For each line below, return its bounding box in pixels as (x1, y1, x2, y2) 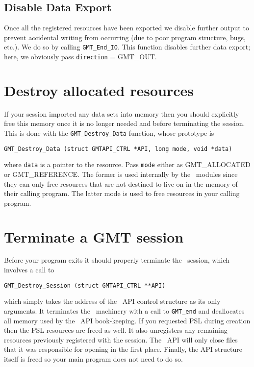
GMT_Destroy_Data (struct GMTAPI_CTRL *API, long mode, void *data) (4, 145, 232, 152)
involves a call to (4, 265, 54, 275)
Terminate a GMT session (4, 226, 184, 246)
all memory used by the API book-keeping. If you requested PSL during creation (4, 315, 251, 325)
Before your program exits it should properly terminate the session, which (4, 255, 229, 265)
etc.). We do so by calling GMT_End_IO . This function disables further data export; (4, 42, 251, 52)
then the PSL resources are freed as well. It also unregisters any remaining (4, 325, 228, 335)
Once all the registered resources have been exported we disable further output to (4, 23, 249, 33)
